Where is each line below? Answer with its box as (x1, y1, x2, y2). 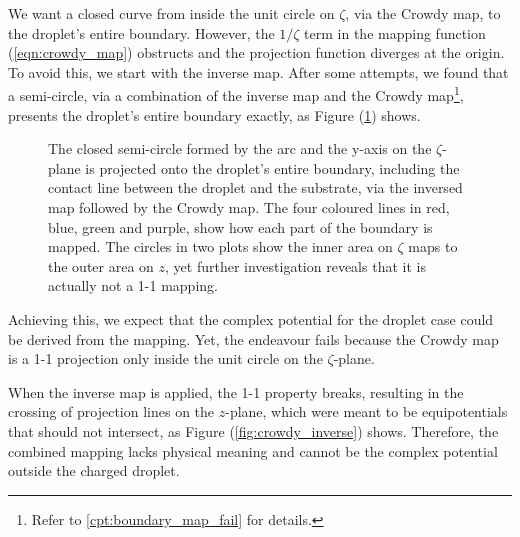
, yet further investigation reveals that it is (165, 255, 426, 276)
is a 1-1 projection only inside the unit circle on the (8, 348, 323, 369)
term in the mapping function (304, 22, 486, 43)
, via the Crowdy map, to (345, 3, 501, 23)
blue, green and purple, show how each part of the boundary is (48, 216, 433, 237)
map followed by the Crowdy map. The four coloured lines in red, (48, 197, 450, 217)
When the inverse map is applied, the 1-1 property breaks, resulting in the (8, 381, 464, 402)
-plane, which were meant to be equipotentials (225, 401, 508, 422)
